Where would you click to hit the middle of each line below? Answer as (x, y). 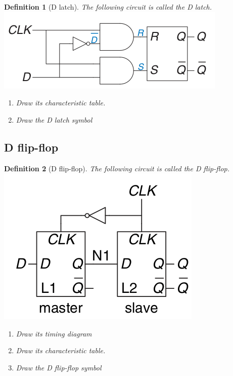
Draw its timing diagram (54, 333)
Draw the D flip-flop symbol (59, 367)
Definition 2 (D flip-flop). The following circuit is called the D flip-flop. (117, 168)
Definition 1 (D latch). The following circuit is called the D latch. (108, 7)
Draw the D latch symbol (54, 119)
